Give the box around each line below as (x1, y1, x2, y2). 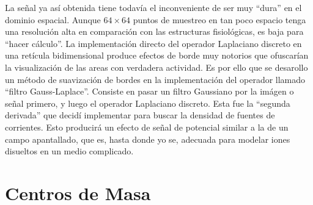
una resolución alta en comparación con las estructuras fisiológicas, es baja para (5, 25, 304, 38)
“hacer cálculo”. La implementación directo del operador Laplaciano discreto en (5, 37, 302, 49)
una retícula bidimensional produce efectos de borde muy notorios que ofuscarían (5, 49, 309, 62)
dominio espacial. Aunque (5, 13, 101, 26)
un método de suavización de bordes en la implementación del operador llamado (5, 73, 306, 85)
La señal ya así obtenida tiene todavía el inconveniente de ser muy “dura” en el (5, 1, 302, 13)
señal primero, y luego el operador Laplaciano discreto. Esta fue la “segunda (5, 96, 290, 109)
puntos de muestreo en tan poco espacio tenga (133, 13, 306, 26)
